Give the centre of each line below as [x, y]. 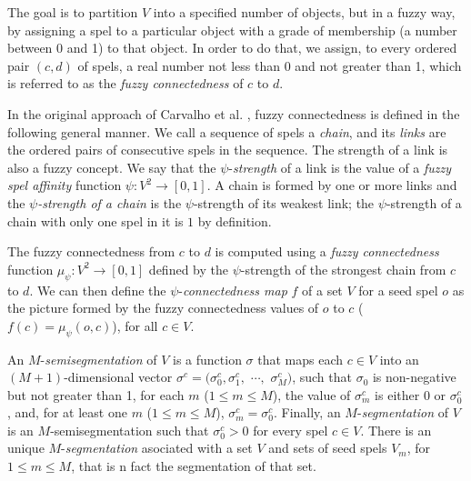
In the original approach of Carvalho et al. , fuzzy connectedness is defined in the [234, 113]
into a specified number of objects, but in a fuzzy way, [304, 12]
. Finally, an [307, 412]
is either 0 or [411, 394]
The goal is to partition [73, 12]
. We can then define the [98, 290]
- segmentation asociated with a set [157, 448]
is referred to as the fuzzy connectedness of [125, 83]
